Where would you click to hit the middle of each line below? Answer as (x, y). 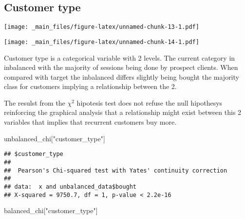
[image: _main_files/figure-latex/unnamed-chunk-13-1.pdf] (102, 27)
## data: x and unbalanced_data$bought (70, 186)
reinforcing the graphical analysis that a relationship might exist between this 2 (123, 112)
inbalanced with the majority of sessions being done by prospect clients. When (121, 67)
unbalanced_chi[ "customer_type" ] (55, 138)
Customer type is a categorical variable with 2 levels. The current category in (120, 57)
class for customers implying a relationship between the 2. (90, 86)
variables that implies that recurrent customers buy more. (90, 122)
